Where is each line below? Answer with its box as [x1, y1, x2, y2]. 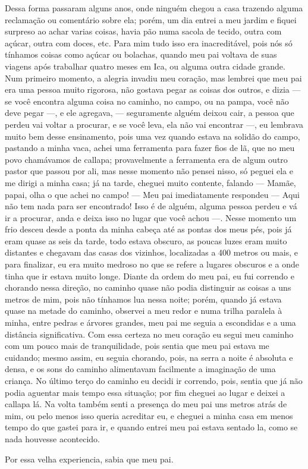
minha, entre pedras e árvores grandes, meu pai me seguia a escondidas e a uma [5, 316, 296, 329]
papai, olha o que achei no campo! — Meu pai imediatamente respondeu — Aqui [5, 188, 300, 200]
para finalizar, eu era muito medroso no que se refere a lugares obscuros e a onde [5, 258, 299, 270]
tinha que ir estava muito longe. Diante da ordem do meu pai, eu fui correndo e [5, 269, 294, 282]
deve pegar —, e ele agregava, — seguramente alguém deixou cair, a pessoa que [5, 106, 294, 119]
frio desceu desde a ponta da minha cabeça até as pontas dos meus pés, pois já [5, 223, 292, 235]
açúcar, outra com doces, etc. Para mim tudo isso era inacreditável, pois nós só [5, 36, 293, 49]
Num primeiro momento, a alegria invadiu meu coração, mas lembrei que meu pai [5, 71, 302, 84]
